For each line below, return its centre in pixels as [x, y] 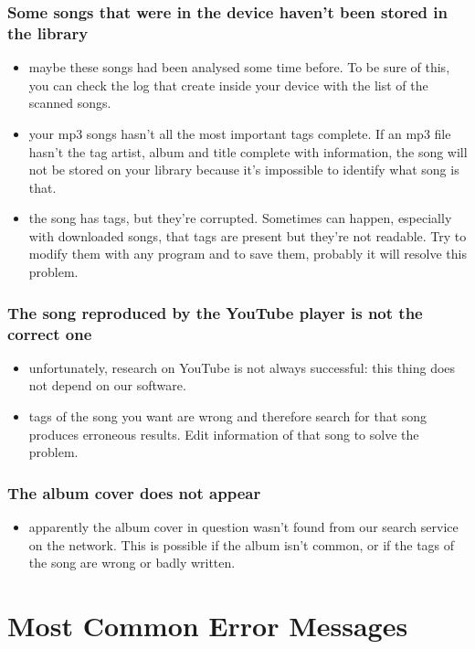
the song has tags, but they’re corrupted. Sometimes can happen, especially [240, 218]
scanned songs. [70, 103]
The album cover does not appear [134, 492]
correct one [50, 333]
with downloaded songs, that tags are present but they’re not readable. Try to [248, 235]
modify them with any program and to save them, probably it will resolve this [248, 254]
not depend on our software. [107, 385]
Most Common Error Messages [208, 625]
